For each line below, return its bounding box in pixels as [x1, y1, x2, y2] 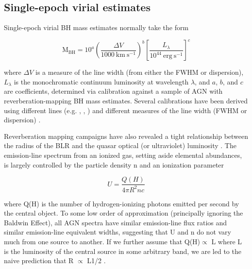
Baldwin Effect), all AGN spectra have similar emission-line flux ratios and [4, 217, 227, 227]
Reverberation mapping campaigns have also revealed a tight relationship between [4, 131, 249, 141]
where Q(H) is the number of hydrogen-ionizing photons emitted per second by [4, 198, 239, 208]
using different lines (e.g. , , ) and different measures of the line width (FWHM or [4, 105, 247, 115]
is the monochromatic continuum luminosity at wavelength [14, 76, 189, 86]
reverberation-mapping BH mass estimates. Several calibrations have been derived [4, 96, 248, 106]
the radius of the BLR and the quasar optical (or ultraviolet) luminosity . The [4, 140, 236, 151]
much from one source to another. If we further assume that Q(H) [4, 236, 201, 247]
